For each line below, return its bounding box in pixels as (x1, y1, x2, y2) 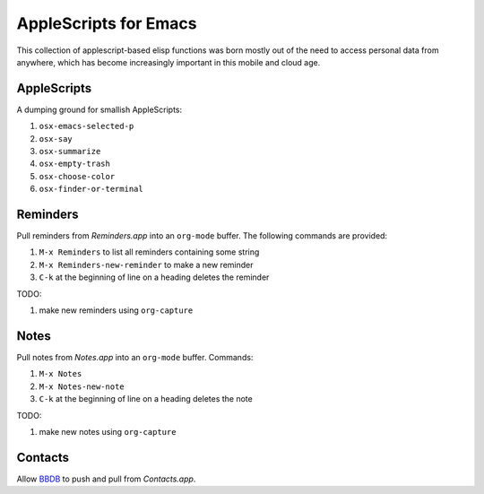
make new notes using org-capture (39, 426, 177, 437)
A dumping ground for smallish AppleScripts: (16, 104, 183, 115)
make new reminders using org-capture (39, 305, 194, 316)
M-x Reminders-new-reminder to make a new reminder (39, 259, 254, 270)
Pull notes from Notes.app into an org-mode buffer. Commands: (16, 351, 254, 362)
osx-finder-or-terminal (39, 184, 143, 195)
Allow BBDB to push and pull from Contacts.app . (16, 473, 196, 484)
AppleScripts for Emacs (16, 13, 197, 33)
